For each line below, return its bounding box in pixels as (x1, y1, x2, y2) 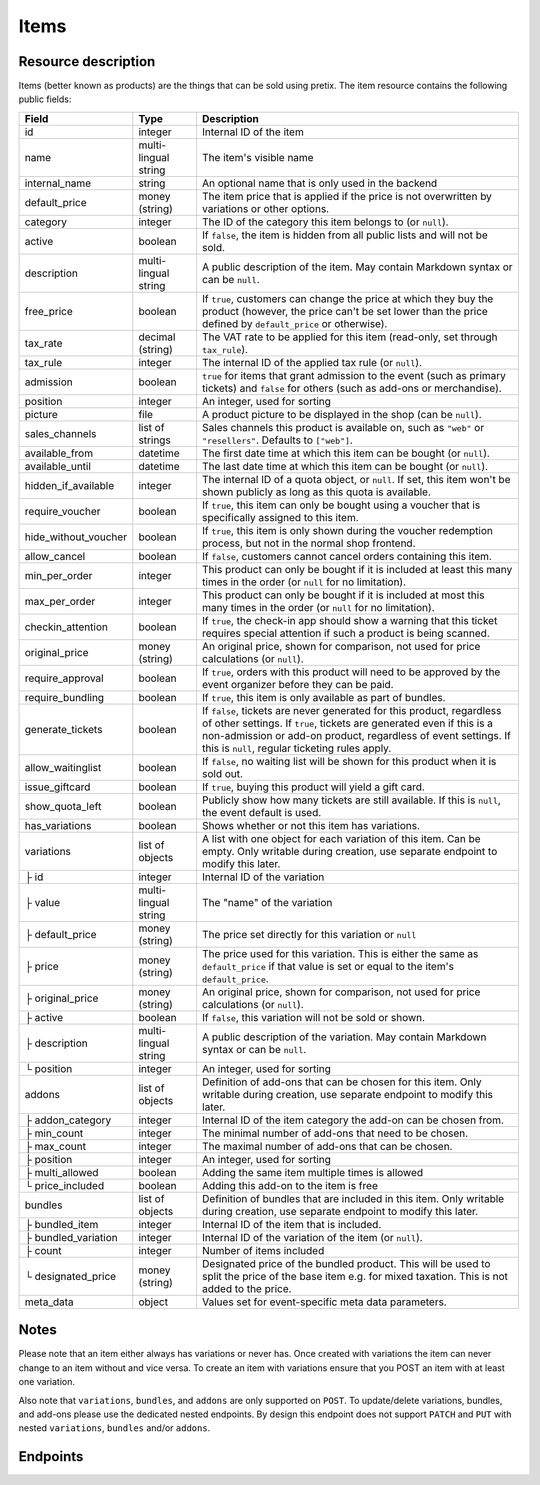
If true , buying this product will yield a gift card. (201, 780, 425, 794)
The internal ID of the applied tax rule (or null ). (201, 355, 423, 369)
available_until (24, 459, 92, 473)
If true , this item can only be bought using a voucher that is (201, 498, 481, 512)
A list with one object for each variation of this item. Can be (201, 831, 481, 845)
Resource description (18, 53, 156, 70)
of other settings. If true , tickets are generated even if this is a (201, 716, 494, 730)
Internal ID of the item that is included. (201, 1217, 382, 1231)
